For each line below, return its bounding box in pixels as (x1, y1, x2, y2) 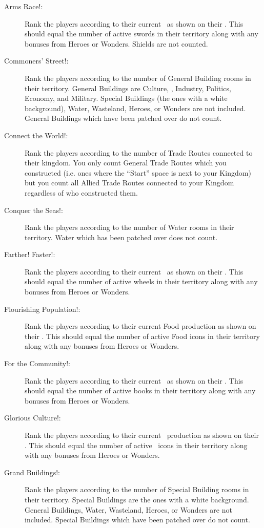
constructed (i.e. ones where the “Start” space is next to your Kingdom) (25, 167, 251, 178)
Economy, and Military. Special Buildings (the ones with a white (25, 93, 228, 103)
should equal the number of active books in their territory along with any (25, 385, 256, 396)
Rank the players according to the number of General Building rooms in (25, 72, 251, 83)
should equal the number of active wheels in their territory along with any (25, 276, 258, 287)
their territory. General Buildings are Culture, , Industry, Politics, (25, 82, 231, 93)
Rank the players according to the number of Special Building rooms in (25, 484, 249, 495)
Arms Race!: (4, 1, 43, 11)
